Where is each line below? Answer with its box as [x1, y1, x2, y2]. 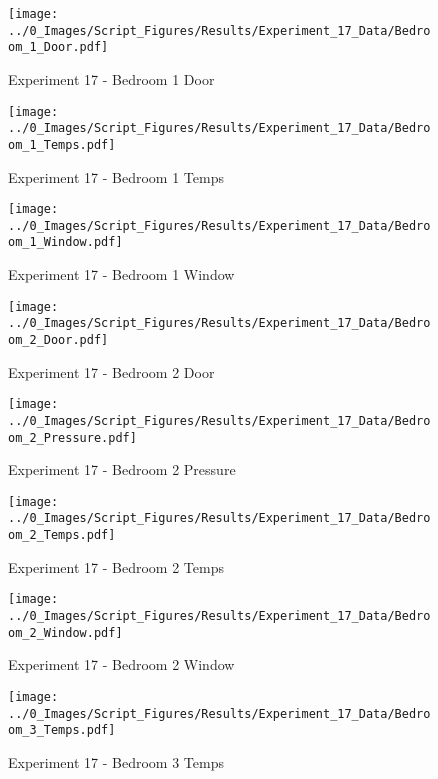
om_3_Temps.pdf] [8, 723, 116, 738]
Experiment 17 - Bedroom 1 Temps [8, 166, 224, 187]
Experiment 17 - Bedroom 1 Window [8, 264, 235, 285]
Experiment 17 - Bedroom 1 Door [8, 68, 215, 89]
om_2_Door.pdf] [8, 333, 109, 347]
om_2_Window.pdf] [8, 625, 123, 640]
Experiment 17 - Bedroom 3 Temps [8, 751, 224, 772]
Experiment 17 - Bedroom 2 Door [8, 361, 215, 382]
